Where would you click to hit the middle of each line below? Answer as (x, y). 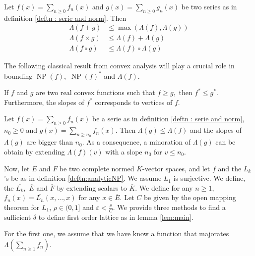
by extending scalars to (92, 187)
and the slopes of (216, 130)
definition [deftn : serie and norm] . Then (65, 18)
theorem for (22, 207)
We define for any (166, 187)
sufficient (18, 217)
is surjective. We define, (209, 178)
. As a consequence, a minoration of (136, 142)
